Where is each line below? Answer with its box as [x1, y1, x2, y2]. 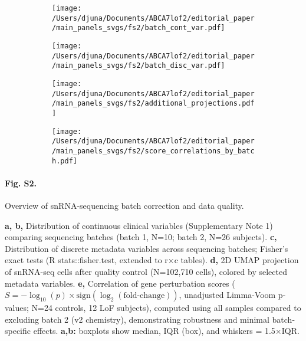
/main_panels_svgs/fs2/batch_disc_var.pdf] [52, 61, 225, 70]
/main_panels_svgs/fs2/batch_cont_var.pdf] [52, 24, 225, 32]
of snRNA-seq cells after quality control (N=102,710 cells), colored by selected [5, 265, 287, 277]
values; [5, 301, 29, 314]
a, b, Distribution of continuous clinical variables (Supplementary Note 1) [5, 219, 273, 231]
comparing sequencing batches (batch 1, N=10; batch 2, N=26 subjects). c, [5, 231, 277, 243]
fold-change [123, 291, 165, 300]
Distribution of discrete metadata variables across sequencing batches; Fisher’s [5, 242, 288, 254]
